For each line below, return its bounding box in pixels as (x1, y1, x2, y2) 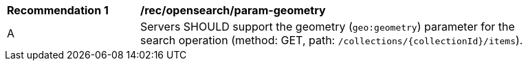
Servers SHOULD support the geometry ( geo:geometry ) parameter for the (140, 20, 515, 33)
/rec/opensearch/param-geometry (140, 3, 326, 17)
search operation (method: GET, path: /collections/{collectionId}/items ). (140, 33, 523, 47)
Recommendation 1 (7, 3, 109, 17)
